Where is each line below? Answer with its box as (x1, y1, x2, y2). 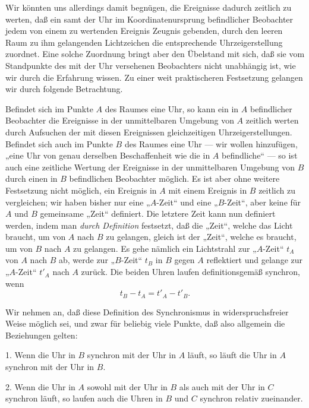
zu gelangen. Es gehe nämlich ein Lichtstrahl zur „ (73, 242, 257, 254)
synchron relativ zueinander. (200, 392, 303, 404)
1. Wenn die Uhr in (5, 349, 75, 361)
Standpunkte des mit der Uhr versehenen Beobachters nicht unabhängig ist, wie (5, 59, 296, 71)
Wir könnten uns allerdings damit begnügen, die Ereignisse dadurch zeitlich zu (5, 1, 292, 13)
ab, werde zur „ (58, 254, 115, 266)
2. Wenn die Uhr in (5, 380, 75, 393)
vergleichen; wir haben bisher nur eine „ (5, 195, 150, 208)
